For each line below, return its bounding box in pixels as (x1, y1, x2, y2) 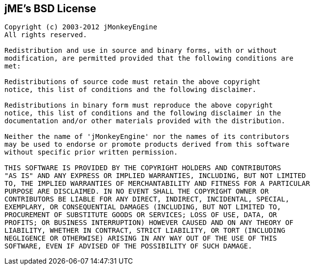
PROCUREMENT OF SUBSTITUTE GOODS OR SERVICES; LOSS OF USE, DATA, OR (4, 211, 277, 219)
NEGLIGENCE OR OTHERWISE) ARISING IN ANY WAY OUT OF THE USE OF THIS (4, 234, 277, 243)
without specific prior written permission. (4, 148, 178, 157)
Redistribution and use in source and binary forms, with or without (4, 46, 277, 55)
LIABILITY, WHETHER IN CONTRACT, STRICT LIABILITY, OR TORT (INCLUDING (4, 226, 286, 235)
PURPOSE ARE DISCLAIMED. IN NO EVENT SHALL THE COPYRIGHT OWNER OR (4, 187, 269, 196)
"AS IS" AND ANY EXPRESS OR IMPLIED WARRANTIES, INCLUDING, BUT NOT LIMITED (4, 172, 306, 180)
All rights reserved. (4, 31, 87, 39)
